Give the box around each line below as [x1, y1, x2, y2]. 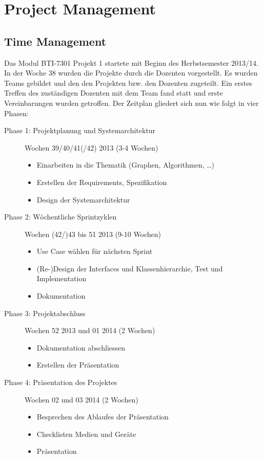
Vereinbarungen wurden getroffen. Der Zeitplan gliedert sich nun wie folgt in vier [4, 97, 259, 108]
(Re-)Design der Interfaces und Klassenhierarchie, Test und [36, 263, 223, 273]
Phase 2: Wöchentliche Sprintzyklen [4, 211, 117, 222]
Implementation [36, 273, 87, 284]
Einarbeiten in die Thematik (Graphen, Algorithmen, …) [36, 159, 215, 170]
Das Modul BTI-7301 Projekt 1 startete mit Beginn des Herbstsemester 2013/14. [4, 57, 259, 68]
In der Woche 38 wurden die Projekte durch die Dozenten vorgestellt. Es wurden [4, 67, 258, 78]
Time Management [4, 33, 107, 49]
